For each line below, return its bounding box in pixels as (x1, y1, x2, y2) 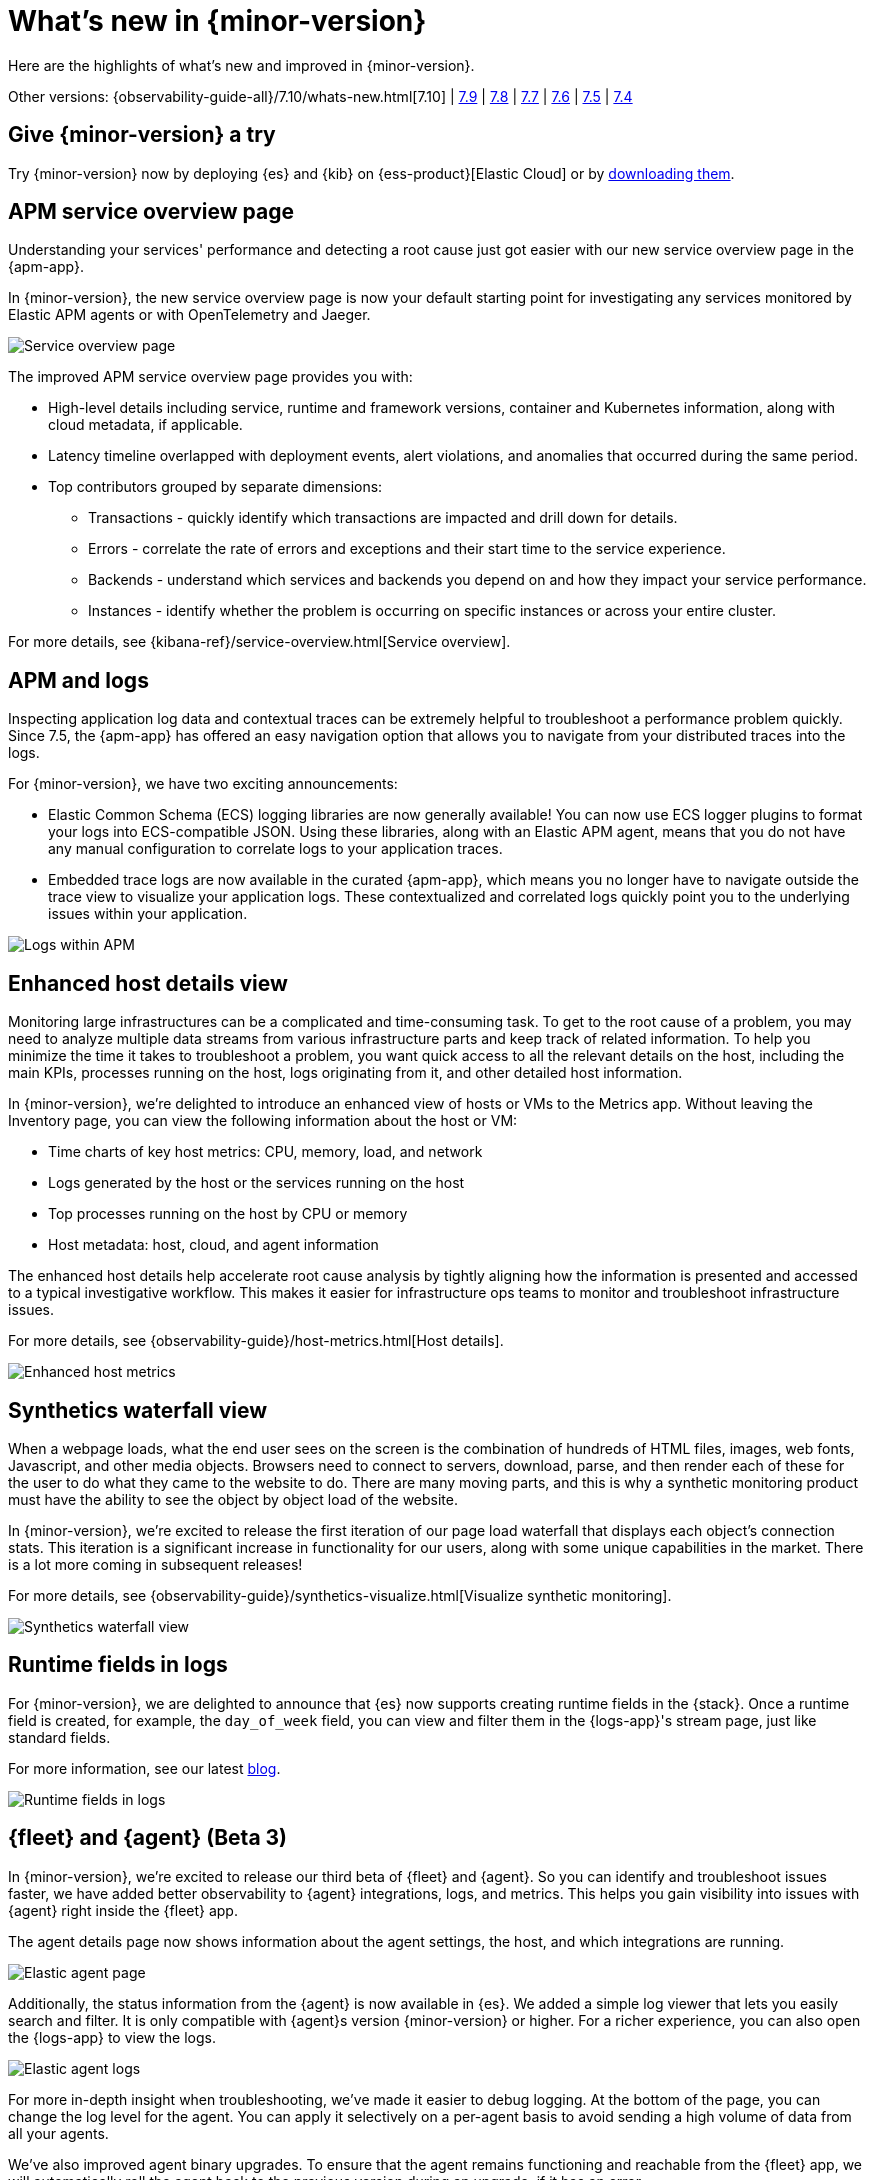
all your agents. (8, 2124, 109, 2142)
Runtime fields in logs (8, 1652, 228, 1678)
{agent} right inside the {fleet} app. (8, 1901, 238, 1919)
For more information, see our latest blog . (8, 1759, 281, 1777)
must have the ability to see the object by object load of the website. (8, 1490, 458, 1508)
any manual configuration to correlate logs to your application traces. (48, 840, 503, 858)
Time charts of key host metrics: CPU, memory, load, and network (48, 1143, 483, 1161)
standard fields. (8, 1728, 111, 1746)
